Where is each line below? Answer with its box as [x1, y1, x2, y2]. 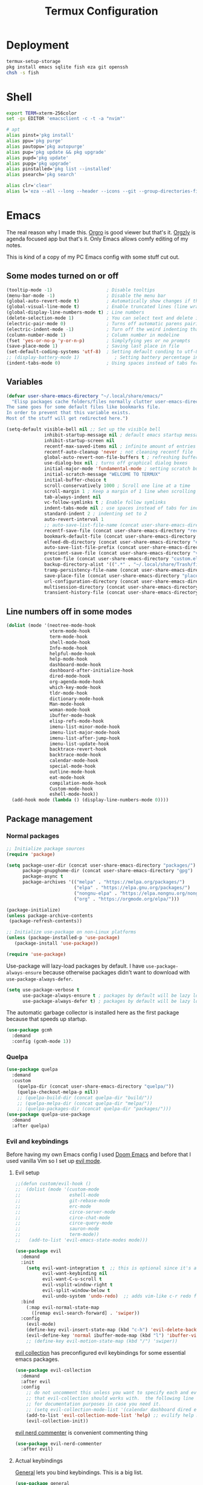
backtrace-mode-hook [49, 752, 101, 758]
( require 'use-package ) [6, 951, 66, 957]
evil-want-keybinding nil [42, 1271, 108, 1277]
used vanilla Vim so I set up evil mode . [6, 1157, 101, 1165]
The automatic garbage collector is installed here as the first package [6, 1009, 179, 1016]
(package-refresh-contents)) [8, 918, 83, 924]
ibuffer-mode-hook [49, 713, 96, 719]
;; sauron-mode [14, 1226, 100, 1232]
